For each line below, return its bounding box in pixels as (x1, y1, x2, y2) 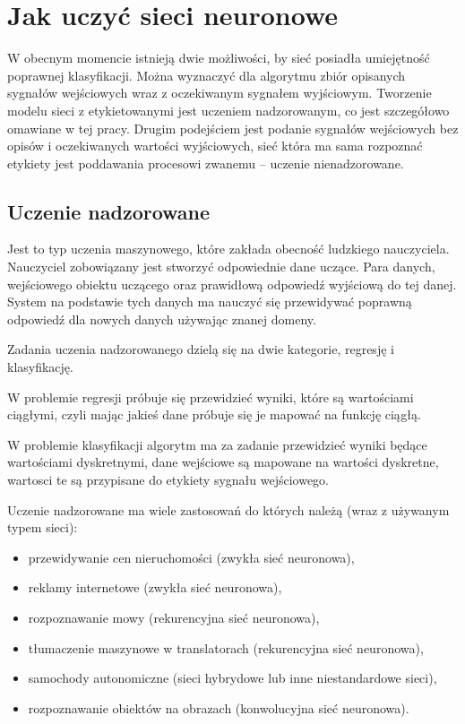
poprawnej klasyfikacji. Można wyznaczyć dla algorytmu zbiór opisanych (7, 65, 406, 84)
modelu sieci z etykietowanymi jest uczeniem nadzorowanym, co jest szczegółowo (7, 100, 450, 119)
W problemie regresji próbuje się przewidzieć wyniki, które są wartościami (7, 387, 414, 406)
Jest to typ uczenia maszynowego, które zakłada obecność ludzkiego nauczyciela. (7, 239, 450, 258)
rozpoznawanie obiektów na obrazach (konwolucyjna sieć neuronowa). (28, 698, 409, 717)
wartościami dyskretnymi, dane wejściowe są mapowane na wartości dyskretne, (7, 452, 439, 471)
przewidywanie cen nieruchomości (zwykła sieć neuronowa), (28, 547, 355, 566)
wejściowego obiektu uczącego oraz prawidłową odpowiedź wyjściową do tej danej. (7, 274, 457, 293)
